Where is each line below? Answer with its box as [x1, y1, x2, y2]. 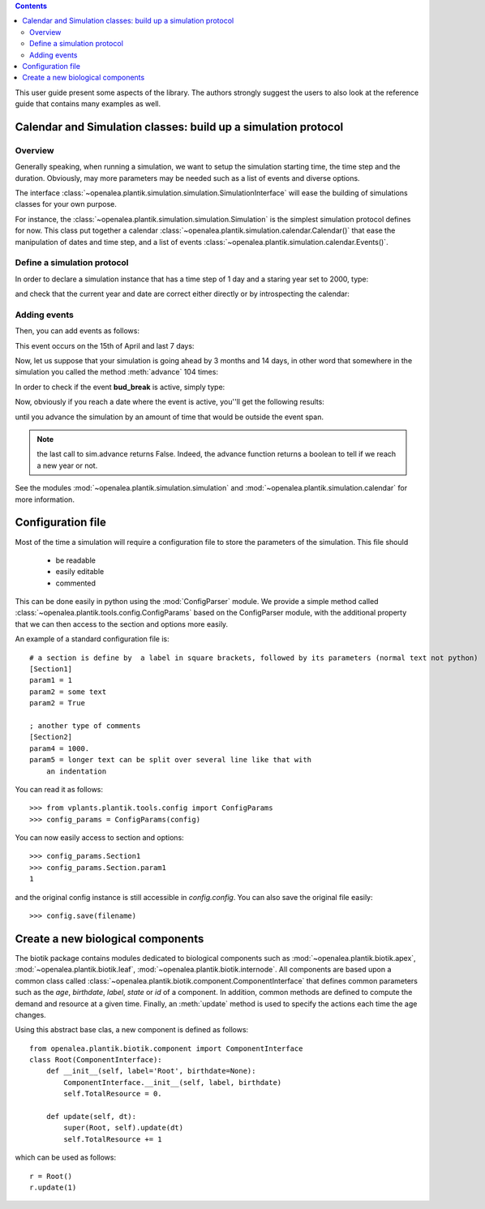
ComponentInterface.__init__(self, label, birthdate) [63, 1078, 282, 1087]
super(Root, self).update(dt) [63, 1123, 184, 1133]
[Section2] [29, 732, 73, 742]
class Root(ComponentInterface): [29, 1055, 162, 1065]
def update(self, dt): [45, 1112, 137, 1121]
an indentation [45, 766, 107, 776]
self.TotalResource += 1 [63, 1134, 162, 1143]
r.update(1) [29, 1182, 77, 1192]
